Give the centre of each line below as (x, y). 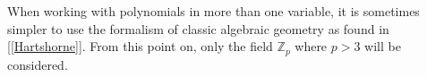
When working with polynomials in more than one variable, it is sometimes (213, 11)
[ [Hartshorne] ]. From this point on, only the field (140, 46)
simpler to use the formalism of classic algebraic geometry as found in (198, 28)
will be (383, 46)
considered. (38, 64)
